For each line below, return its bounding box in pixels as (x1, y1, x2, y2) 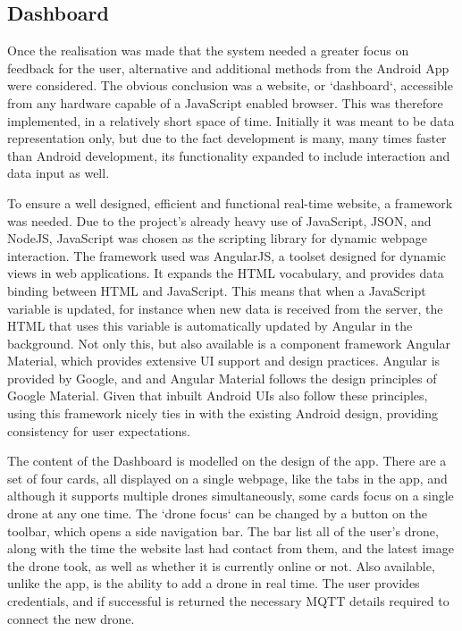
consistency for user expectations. (7, 421, 190, 440)
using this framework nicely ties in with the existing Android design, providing (7, 404, 439, 423)
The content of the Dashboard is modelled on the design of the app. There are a (7, 451, 447, 470)
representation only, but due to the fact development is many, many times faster (7, 129, 447, 147)
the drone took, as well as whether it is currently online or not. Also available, (7, 556, 435, 575)
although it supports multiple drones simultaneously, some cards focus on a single (7, 486, 454, 505)
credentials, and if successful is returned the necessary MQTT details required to (7, 592, 449, 610)
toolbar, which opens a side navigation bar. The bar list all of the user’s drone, (7, 521, 439, 540)
